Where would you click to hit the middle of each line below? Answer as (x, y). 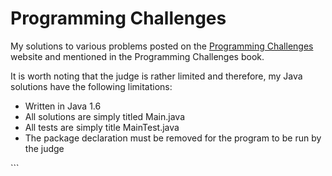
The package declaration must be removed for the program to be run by (173, 138)
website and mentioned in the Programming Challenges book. (137, 56)
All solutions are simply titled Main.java (104, 116)
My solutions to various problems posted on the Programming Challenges (162, 46)
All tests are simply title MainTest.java (102, 127)
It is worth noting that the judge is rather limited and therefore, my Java (156, 76)
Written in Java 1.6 (63, 106)
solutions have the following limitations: (91, 86)
